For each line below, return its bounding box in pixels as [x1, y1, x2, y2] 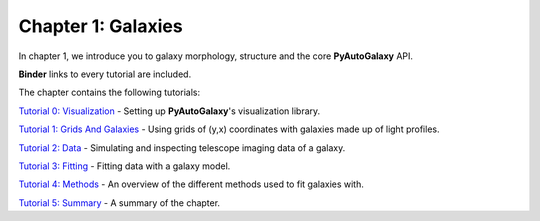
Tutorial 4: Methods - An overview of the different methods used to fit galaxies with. [18, 178, 365, 190]
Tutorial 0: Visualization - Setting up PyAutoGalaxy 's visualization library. [18, 105, 321, 117]
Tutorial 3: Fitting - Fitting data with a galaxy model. [18, 160, 231, 172]
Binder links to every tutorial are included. [18, 68, 192, 80]
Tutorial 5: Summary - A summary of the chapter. [18, 196, 220, 209]
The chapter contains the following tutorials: [18, 86, 200, 99]
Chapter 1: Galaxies [18, 15, 184, 37]
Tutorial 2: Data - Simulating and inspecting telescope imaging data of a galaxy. [18, 141, 346, 154]
